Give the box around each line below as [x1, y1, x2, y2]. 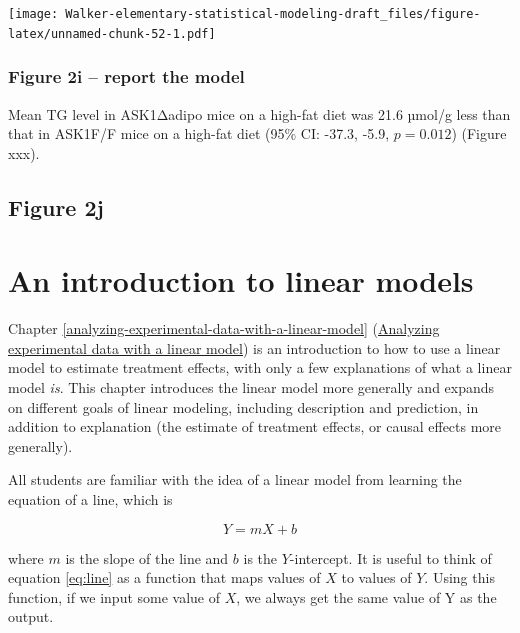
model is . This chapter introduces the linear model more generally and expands [8, 377, 495, 397]
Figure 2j [8, 191, 104, 222]
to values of [341, 567, 412, 588]
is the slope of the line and [65, 547, 229, 568]
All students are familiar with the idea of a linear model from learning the [8, 469, 462, 490]
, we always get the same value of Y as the [236, 586, 497, 607]
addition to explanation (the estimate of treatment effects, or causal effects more [8, 416, 502, 437]
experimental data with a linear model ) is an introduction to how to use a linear [8, 337, 501, 358]
